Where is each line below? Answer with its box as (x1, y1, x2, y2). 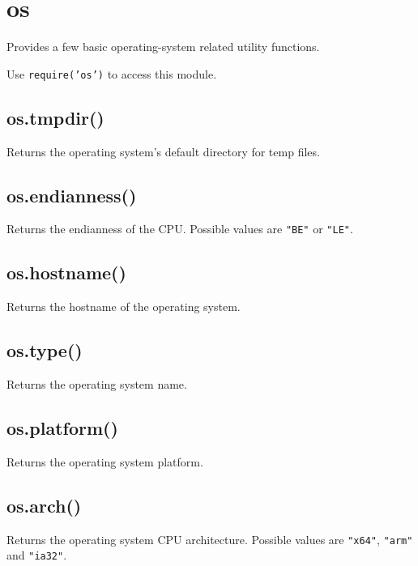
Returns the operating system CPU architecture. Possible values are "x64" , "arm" (6, 530, 413, 547)
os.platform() (6, 415, 118, 440)
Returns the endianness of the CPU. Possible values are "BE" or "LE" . (6, 220, 353, 237)
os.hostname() (6, 260, 126, 285)
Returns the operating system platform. (6, 453, 203, 470)
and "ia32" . (6, 547, 67, 564)
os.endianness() (6, 182, 137, 207)
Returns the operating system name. (6, 376, 187, 393)
